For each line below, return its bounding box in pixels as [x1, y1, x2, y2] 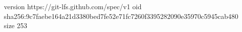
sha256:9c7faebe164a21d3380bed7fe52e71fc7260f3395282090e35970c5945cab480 [4, 11, 239, 21]
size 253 [4, 20, 27, 31]
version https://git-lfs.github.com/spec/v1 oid [4, 1, 142, 11]
